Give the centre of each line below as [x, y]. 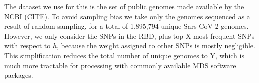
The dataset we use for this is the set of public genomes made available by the [124, 6]
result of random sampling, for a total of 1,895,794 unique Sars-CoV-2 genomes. [126, 26]
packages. [19, 75]
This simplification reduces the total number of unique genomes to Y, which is [124, 55]
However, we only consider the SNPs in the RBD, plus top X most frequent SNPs [129, 36]
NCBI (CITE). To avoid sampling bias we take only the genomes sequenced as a [127, 16]
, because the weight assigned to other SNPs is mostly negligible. [156, 45]
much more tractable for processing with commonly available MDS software [120, 65]
